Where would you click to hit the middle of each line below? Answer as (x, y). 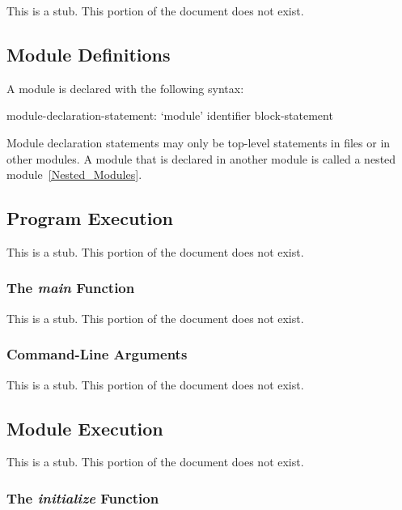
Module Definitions (89, 54)
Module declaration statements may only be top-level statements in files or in (199, 142)
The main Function (71, 288)
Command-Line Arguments (97, 354)
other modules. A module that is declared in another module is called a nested (201, 158)
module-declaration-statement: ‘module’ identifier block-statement (170, 115)
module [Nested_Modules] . (74, 174)
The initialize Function (83, 497)
